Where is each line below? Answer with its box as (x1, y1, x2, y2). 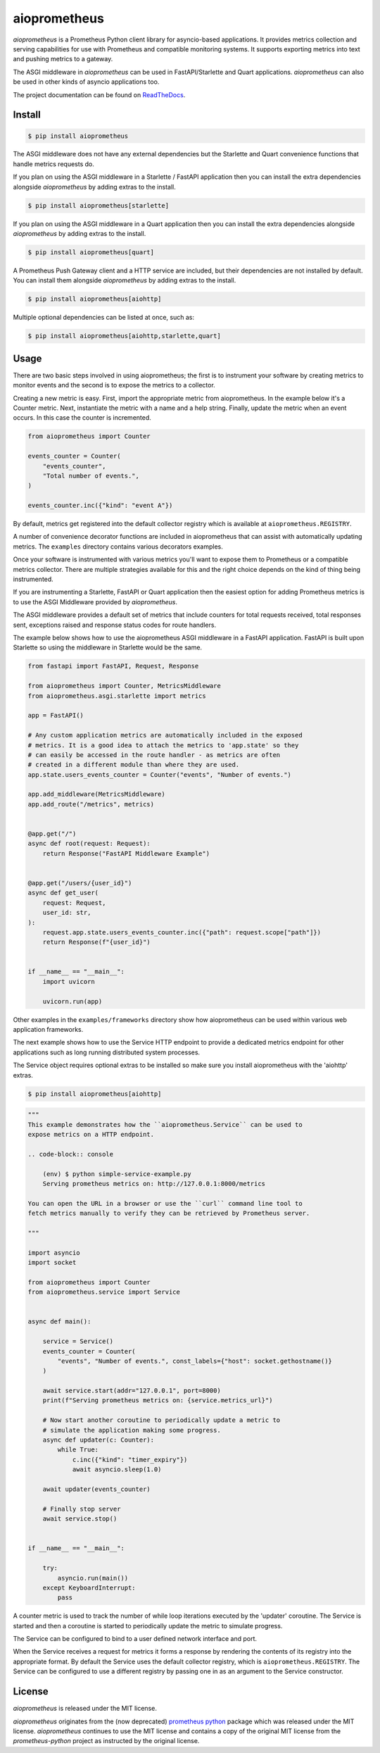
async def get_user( (27, 889, 99, 897)
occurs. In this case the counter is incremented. (13, 413, 151, 422)
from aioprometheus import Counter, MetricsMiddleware (27, 682, 221, 690)
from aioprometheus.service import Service (27, 1288, 181, 1296)
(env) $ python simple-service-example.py (42, 1170, 191, 1178)
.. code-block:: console (27, 1150, 114, 1158)
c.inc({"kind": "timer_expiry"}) (72, 1455, 188, 1464)
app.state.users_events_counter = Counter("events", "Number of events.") (27, 771, 292, 778)
